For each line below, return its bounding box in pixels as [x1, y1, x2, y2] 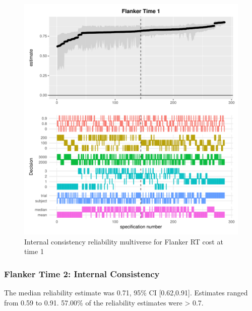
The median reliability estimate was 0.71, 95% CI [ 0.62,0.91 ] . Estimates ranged [4, 287, 248, 298]
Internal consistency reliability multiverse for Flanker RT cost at [24, 236, 223, 246]
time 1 [24, 246, 44, 257]
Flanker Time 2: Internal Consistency [4, 267, 160, 280]
